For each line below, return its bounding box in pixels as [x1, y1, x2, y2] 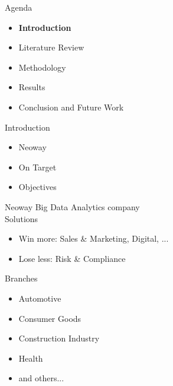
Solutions [5, 212, 38, 224]
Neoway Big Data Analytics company [5, 200, 140, 213]
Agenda [5, 1, 32, 13]
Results [18, 81, 45, 93]
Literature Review [18, 41, 84, 53]
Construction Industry [18, 332, 100, 344]
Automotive [18, 292, 61, 304]
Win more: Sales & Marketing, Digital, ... [18, 232, 169, 245]
